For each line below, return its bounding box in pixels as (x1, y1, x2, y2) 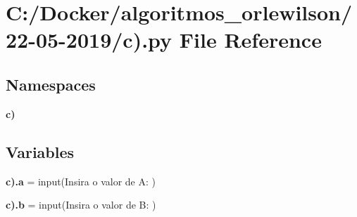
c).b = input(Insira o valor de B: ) (6, 197, 156, 212)
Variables (6, 140, 75, 162)
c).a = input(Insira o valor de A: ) (6, 173, 156, 188)
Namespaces (6, 73, 96, 95)
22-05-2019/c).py (6, 25, 173, 54)
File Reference (179, 25, 322, 54)
